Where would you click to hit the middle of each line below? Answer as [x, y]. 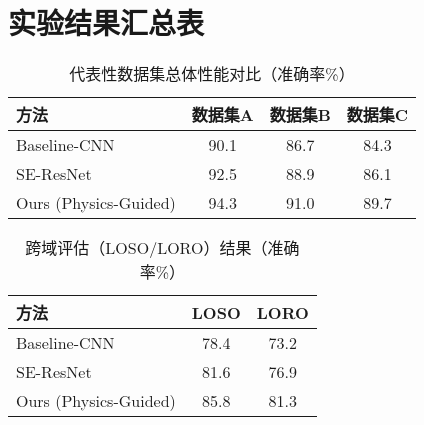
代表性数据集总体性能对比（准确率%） [212, 74]
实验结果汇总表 [106, 22]
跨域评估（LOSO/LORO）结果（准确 [162, 248]
